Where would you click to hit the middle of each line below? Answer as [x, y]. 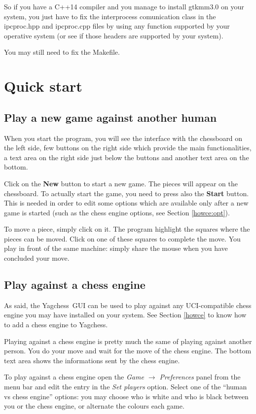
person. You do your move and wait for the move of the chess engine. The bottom [128, 351]
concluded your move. [37, 258]
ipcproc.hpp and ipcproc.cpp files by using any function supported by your [117, 26]
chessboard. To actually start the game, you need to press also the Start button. [127, 193]
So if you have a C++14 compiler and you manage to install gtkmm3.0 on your [124, 6]
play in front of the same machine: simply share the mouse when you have [116, 248]
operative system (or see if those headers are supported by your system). [114, 35]
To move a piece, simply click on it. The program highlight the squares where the [127, 229]
